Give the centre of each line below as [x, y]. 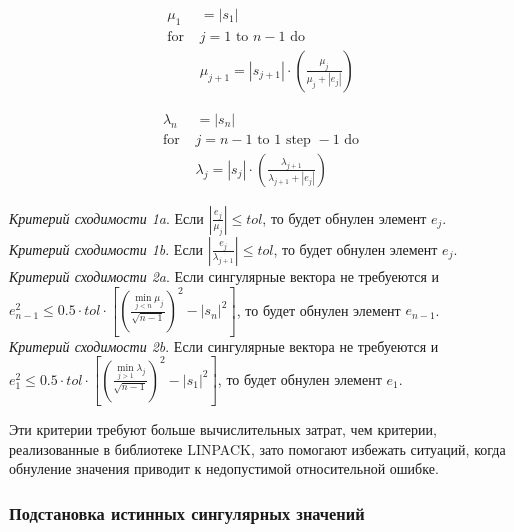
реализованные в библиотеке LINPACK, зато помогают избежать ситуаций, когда [257, 448]
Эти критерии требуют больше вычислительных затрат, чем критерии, [223, 429]
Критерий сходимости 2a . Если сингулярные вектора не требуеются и [224, 275]
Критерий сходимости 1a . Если [106, 217]
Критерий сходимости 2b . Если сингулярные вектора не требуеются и [224, 345]
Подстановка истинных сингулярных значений [187, 512]
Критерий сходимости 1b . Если [106, 248]
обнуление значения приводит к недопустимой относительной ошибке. [224, 468]
